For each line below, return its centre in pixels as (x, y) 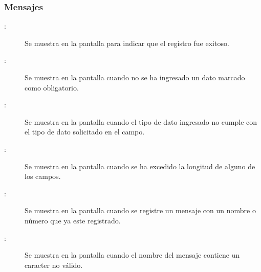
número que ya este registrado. (73, 220)
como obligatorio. (52, 87)
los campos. (43, 176)
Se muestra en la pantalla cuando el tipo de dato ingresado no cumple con (141, 121)
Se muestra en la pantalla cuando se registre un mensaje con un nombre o (140, 210)
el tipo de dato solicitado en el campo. (85, 132)
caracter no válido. (54, 265)
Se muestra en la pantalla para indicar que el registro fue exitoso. (127, 43)
